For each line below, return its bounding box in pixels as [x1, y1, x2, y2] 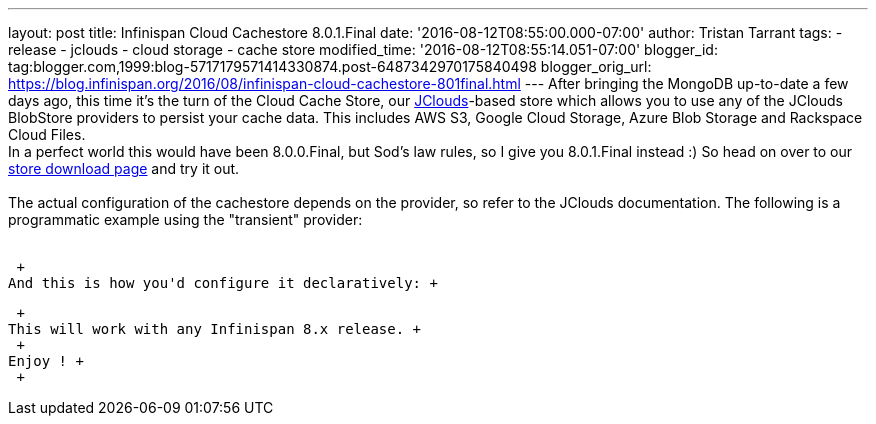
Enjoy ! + [8, 353, 84, 369]
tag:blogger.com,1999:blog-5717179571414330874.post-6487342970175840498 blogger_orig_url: [8, 58, 652, 75]
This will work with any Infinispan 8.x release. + [8, 321, 422, 337]
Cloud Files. [8, 126, 86, 143]
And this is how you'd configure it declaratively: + [8, 275, 438, 291]
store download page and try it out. [8, 160, 240, 177]
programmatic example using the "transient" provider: [8, 211, 363, 228]
